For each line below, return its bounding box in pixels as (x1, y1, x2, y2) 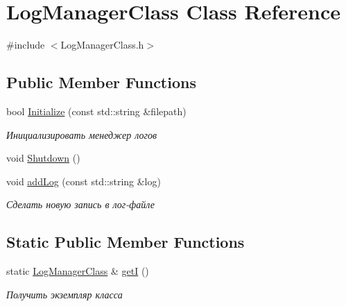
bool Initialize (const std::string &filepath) (6, 103, 187, 118)
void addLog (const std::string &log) (6, 173, 161, 188)
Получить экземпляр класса (6, 287, 123, 301)
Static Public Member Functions (6, 231, 245, 253)
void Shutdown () (6, 151, 80, 165)
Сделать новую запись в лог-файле (6, 197, 155, 212)
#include (6, 37, 45, 52)
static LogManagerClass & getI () (6, 264, 149, 278)
